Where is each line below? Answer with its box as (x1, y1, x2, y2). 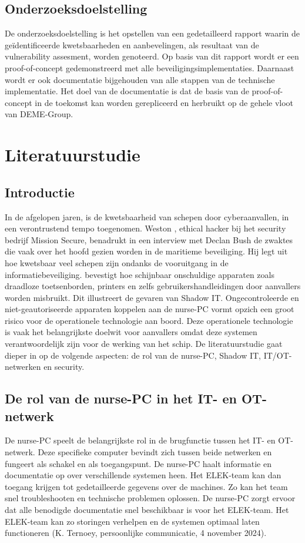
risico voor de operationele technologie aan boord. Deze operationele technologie (5, 314, 293, 326)
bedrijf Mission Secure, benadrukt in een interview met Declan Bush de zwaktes (5, 233, 293, 246)
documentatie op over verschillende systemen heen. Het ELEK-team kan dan (5, 469, 281, 481)
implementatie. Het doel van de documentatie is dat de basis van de (5, 85, 249, 97)
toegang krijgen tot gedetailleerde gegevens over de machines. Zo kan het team (5, 480, 288, 492)
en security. (43, 360, 85, 373)
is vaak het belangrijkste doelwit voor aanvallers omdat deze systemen (5, 326, 257, 338)
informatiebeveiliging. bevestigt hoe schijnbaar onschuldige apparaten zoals (5, 268, 274, 280)
